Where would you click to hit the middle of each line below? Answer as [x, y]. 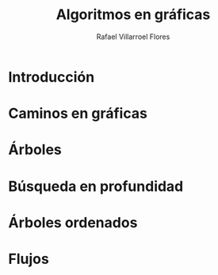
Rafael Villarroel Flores [133, 37]
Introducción [52, 77]
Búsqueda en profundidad [96, 186]
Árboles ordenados [73, 222]
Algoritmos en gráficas [133, 15]
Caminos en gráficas [78, 114]
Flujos [29, 259]
